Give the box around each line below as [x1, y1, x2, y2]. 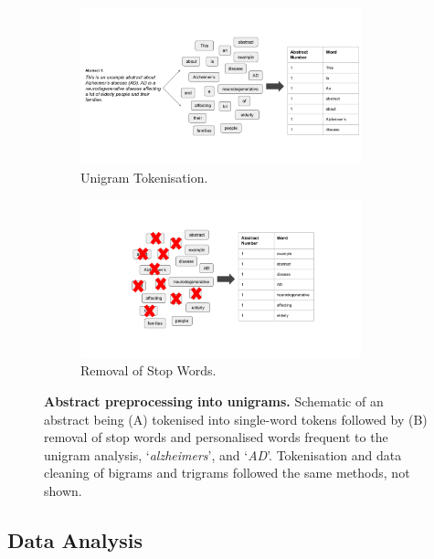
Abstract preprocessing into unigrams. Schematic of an [44, 391, 384, 410]
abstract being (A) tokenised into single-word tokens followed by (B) [44, 409, 428, 428]
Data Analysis [7, 525, 143, 554]
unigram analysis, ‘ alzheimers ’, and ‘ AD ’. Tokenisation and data [44, 445, 402, 464]
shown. [44, 480, 82, 500]
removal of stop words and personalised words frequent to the [44, 427, 388, 447]
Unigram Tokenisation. [80, 168, 208, 187]
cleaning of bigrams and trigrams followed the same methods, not [44, 463, 410, 482]
